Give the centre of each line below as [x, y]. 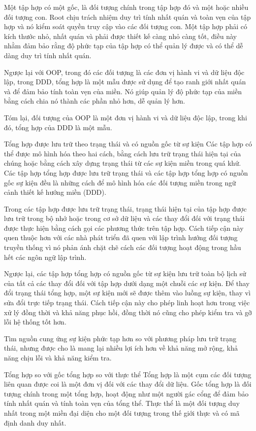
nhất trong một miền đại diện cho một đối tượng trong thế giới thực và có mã [122, 413]
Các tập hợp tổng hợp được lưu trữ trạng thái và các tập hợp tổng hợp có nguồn [126, 172]
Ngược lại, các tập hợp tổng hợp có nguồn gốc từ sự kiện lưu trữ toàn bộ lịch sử [125, 273]
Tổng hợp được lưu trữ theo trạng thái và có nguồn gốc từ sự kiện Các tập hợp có [128, 144]
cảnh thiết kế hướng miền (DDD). [55, 192]
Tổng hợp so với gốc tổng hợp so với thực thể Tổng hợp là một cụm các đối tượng [128, 374]
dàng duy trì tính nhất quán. [48, 55]
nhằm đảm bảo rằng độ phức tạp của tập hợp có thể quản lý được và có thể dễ [124, 46]
